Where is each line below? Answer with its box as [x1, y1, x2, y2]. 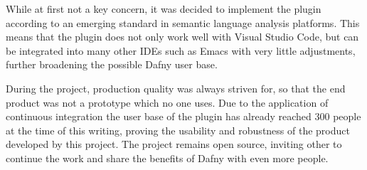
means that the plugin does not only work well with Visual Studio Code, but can [6, 29, 359, 44]
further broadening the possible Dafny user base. [6, 57, 218, 72]
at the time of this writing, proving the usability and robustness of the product [6, 122, 350, 137]
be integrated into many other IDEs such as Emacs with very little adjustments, [6, 43, 356, 58]
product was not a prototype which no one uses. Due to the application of [6, 95, 329, 110]
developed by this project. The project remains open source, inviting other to [6, 137, 342, 152]
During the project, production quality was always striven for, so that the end [6, 80, 346, 95]
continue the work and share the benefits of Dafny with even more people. [6, 150, 329, 165]
